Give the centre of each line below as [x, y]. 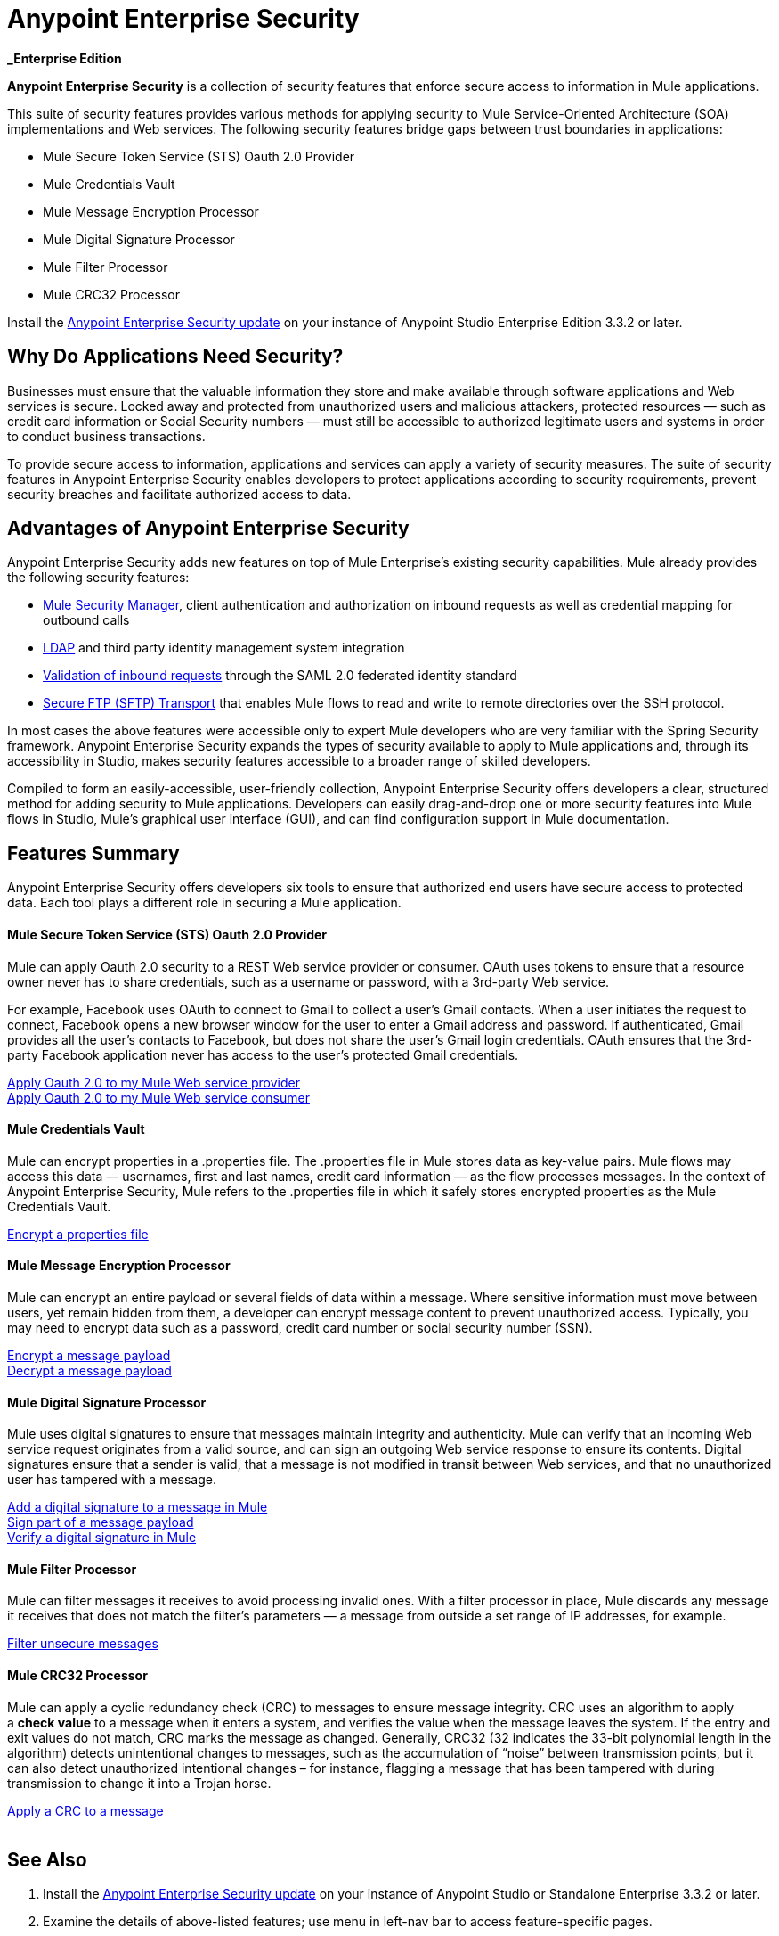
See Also [47, 1860]
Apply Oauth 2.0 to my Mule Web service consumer [158, 1097]
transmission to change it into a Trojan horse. [139, 1783]
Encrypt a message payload [89, 1355]
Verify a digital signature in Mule [102, 1538]
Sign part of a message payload [101, 1522]
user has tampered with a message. [112, 1480]
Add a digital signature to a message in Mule [138, 1507]
